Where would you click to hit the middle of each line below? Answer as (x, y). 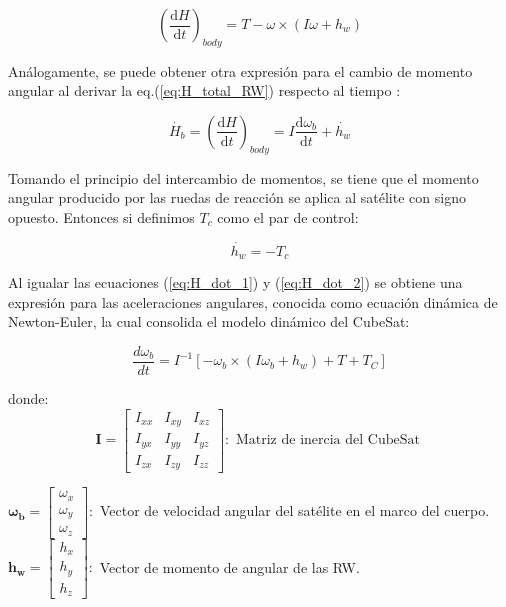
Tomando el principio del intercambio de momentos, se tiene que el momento (243, 177)
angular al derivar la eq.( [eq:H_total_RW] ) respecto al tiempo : (204, 90)
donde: (28, 398)
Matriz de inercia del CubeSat (327, 440)
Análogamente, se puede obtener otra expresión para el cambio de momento (240, 70)
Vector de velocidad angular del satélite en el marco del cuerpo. (294, 510)
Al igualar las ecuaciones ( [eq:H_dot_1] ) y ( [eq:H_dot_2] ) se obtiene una (235, 282)
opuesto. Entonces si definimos (101, 216)
